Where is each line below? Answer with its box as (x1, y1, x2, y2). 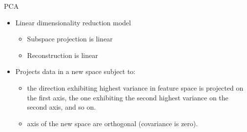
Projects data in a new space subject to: (15, 66, 136, 76)
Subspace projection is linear (27, 34, 113, 44)
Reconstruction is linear (27, 50, 98, 60)
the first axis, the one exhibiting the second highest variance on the (27, 92, 228, 102)
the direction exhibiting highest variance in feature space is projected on (27, 82, 244, 93)
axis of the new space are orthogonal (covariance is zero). (27, 118, 198, 128)
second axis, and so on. (27, 102, 96, 112)
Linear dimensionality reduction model (15, 17, 131, 27)
